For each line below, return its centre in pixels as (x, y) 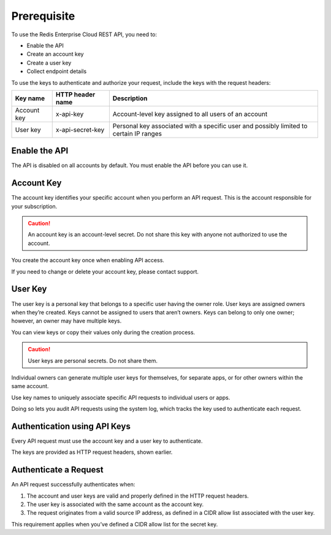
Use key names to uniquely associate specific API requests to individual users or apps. (121, 397)
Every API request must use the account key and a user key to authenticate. (107, 441)
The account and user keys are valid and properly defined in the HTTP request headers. (138, 496)
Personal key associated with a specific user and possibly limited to (210, 126)
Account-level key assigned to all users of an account (190, 114)
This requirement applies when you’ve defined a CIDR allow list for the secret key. (115, 524)
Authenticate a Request (57, 470)
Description (130, 98)
